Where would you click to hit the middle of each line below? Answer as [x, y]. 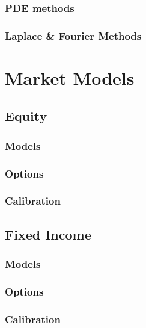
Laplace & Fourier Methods [73, 35]
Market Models [70, 77]
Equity [26, 116]
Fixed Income [48, 234]
